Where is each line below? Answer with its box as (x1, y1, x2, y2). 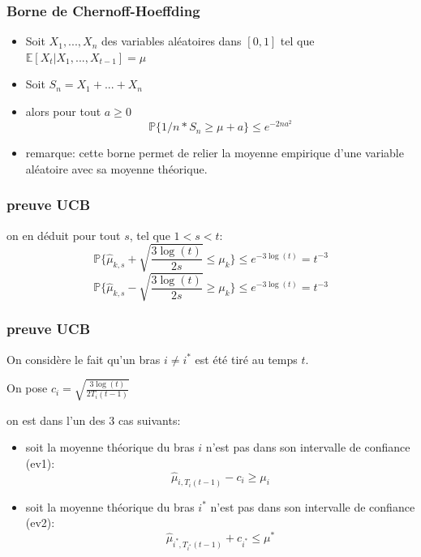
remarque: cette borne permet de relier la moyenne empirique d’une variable (25, 144, 404, 161)
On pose (6, 379, 48, 396)
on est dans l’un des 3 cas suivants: (6, 411, 181, 428)
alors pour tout (25, 103, 101, 119)
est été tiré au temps (195, 350, 298, 367)
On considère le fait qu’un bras (6, 350, 161, 367)
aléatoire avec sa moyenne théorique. (25, 160, 208, 177)
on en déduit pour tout (6, 226, 121, 243)
